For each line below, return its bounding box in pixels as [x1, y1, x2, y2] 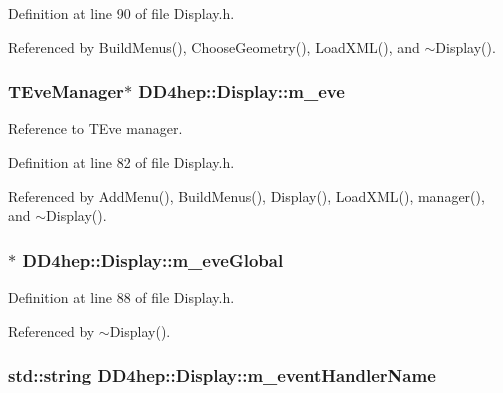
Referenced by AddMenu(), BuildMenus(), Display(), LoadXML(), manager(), [8, 185, 485, 206]
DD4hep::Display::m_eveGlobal [22, 247, 284, 272]
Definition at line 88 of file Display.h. [8, 287, 235, 307]
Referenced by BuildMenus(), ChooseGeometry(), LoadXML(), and [8, 36, 420, 57]
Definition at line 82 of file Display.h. [8, 152, 235, 172]
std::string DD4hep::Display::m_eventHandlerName [8, 363, 436, 388]
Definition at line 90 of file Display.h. [8, 3, 235, 23]
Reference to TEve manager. [8, 118, 183, 139]
